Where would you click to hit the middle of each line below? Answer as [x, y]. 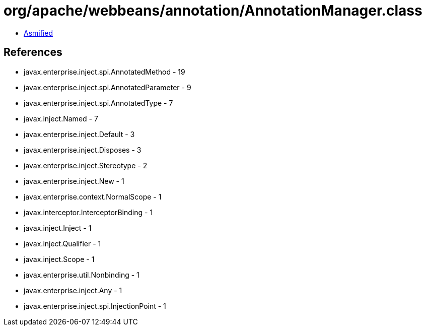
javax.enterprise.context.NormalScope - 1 [93, 196]
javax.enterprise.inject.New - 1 [74, 181]
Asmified [39, 33]
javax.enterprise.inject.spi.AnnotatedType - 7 [98, 103]
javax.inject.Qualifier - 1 [62, 243]
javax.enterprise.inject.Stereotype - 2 [86, 165]
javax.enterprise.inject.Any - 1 [73, 290]
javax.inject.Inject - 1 [58, 228]
